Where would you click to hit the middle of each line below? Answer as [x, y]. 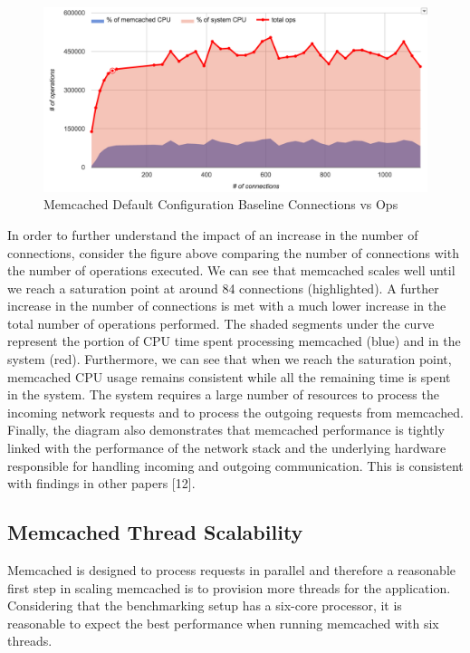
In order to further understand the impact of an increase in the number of [213, 234]
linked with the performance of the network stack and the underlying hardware [227, 448]
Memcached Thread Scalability [155, 532]
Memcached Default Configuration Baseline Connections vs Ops [221, 204]
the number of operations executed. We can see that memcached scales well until [231, 270]
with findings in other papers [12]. [101, 483]
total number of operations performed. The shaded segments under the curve [221, 323]
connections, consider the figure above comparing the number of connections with [233, 252]
